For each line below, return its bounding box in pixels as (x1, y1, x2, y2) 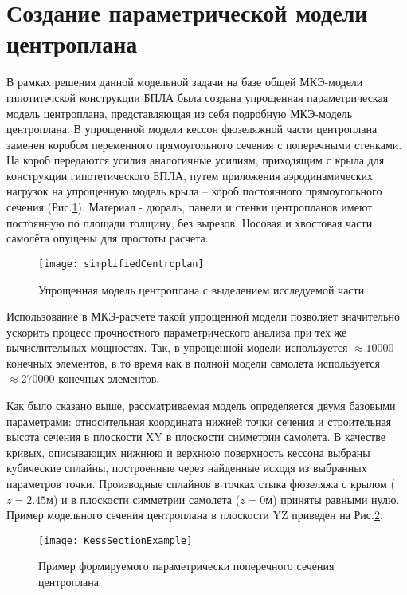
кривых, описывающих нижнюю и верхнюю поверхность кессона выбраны (6, 443, 370, 460)
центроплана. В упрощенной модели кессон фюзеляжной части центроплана (6, 120, 378, 137)
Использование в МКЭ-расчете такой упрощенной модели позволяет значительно (6, 308, 400, 325)
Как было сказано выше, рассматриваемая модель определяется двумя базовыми (6, 397, 396, 414)
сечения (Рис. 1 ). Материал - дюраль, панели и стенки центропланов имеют (6, 199, 373, 215)
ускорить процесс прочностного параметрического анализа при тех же (6, 323, 347, 340)
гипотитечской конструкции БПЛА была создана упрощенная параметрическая (6, 89, 389, 105)
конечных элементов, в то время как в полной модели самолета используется (6, 354, 380, 371)
